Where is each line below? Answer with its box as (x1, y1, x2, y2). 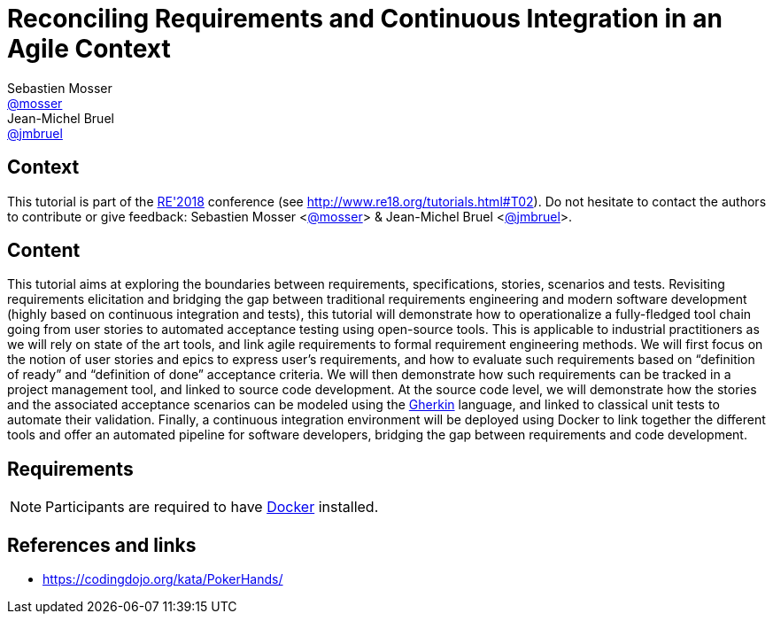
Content (7, 239, 81, 262)
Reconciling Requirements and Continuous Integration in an (7, 4, 723, 34)
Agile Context (7, 34, 171, 64)
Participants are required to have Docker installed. (45, 498, 379, 516)
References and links (7, 533, 197, 556)
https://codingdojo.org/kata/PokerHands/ (43, 571, 283, 587)
